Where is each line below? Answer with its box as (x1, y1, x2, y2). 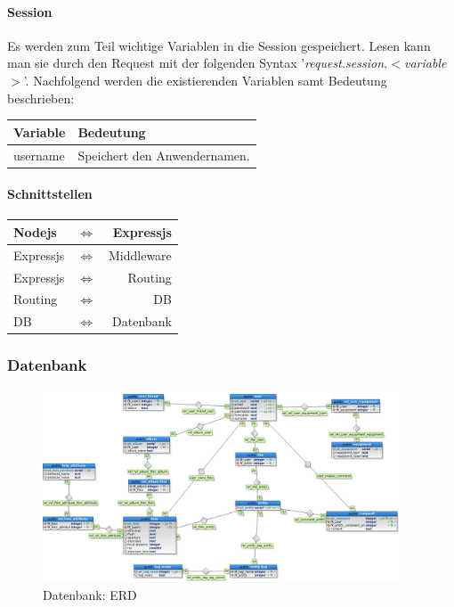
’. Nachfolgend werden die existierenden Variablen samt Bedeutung (23, 70, 387, 89)
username (13, 145, 65, 164)
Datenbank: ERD (43, 585, 137, 603)
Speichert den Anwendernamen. (77, 145, 250, 164)
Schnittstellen (7, 185, 93, 203)
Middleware (108, 245, 172, 264)
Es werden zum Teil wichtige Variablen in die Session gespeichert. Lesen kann (7, 36, 431, 54)
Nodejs (13, 222, 57, 241)
